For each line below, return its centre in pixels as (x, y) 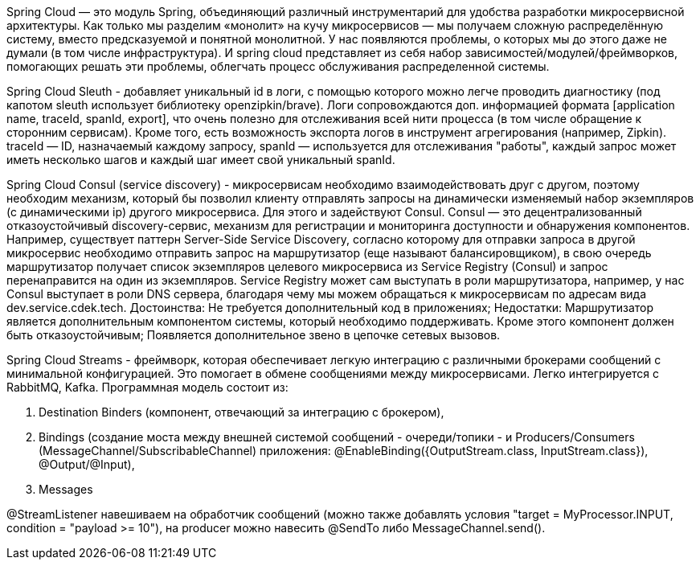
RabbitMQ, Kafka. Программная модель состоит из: (147, 387)
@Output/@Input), (87, 464)
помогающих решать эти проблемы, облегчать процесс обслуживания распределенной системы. (278, 66)
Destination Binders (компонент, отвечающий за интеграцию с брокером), (242, 412)
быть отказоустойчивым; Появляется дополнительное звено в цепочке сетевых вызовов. (254, 335)
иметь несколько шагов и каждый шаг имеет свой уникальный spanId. (201, 160)
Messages (66, 489)
